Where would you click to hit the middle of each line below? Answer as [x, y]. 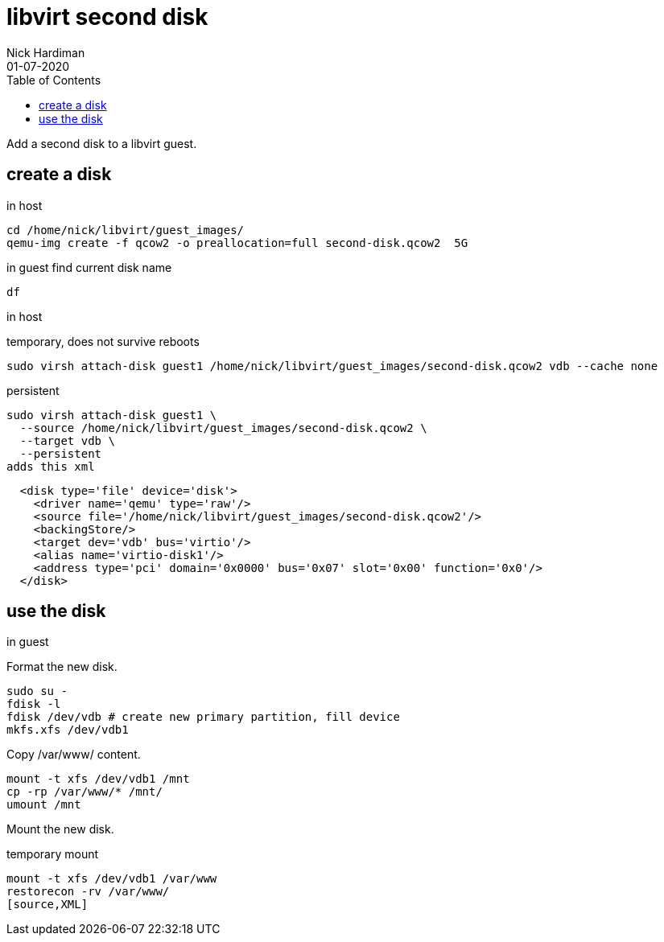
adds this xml [51, 466]
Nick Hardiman [46, 52]
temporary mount [53, 854]
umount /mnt [44, 805]
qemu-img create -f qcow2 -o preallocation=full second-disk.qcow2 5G [237, 243]
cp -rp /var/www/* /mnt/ [85, 792]
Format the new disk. [62, 667]
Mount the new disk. [60, 829]
